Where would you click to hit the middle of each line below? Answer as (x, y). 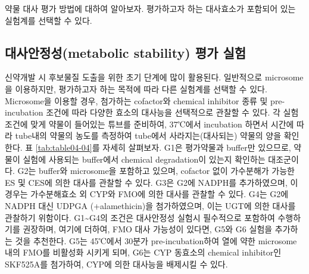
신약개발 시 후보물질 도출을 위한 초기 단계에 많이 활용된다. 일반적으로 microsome (154, 77)
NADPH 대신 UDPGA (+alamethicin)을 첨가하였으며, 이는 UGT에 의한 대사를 (150, 205)
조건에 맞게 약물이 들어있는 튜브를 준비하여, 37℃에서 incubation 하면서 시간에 (149, 124)
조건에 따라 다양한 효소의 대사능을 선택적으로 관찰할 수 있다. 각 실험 (172, 112)
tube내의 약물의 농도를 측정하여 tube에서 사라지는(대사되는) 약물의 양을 (148, 136)
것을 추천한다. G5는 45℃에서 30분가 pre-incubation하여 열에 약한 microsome (156, 240)
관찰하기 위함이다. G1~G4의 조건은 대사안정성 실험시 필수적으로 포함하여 (140, 217)
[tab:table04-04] (64, 147)
